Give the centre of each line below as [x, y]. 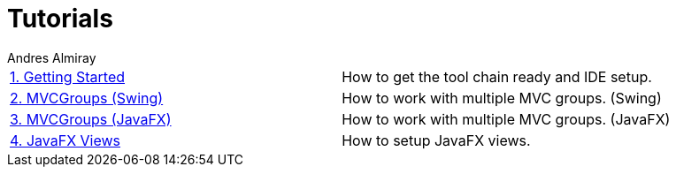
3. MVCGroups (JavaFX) [91, 119]
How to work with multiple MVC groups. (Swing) [502, 98]
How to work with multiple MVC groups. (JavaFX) [506, 119]
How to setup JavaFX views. [436, 140]
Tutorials [60, 19]
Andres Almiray [52, 57]
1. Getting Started [68, 76]
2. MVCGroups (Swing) [87, 98]
